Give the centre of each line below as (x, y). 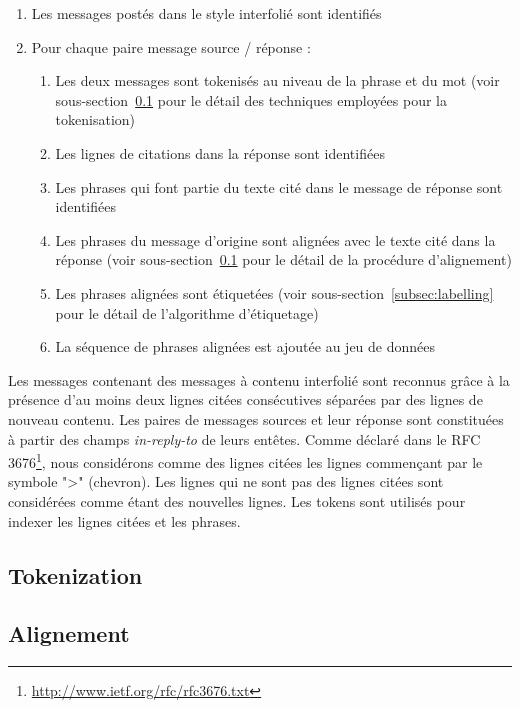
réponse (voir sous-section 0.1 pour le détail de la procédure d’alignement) (283, 259)
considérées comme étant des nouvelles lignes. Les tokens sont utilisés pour (237, 500)
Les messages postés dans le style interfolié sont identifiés (206, 13)
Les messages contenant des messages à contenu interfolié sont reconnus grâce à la (259, 379)
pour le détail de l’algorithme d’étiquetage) (187, 312)
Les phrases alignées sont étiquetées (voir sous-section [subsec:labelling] (274, 292)
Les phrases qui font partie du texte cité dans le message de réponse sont (279, 186)
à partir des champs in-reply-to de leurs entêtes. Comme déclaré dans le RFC (244, 438)
